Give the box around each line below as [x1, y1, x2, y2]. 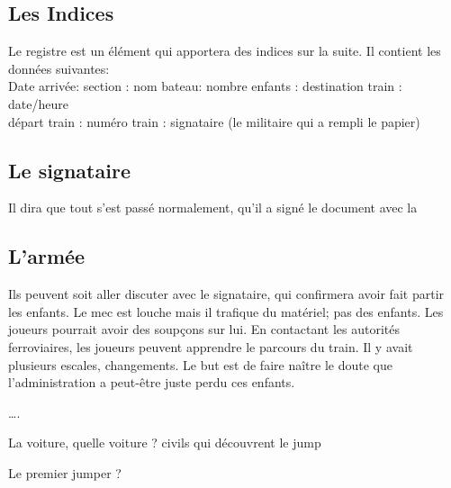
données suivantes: [8, 59, 110, 77]
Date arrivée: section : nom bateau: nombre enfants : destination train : [8, 77, 402, 95]
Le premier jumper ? [8, 463, 122, 482]
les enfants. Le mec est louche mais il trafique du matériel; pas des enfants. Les [8, 302, 444, 321]
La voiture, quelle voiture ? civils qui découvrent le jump [8, 433, 321, 452]
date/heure [8, 94, 68, 113]
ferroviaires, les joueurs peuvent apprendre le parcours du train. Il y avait [8, 337, 413, 356]
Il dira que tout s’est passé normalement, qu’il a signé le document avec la [8, 198, 418, 217]
